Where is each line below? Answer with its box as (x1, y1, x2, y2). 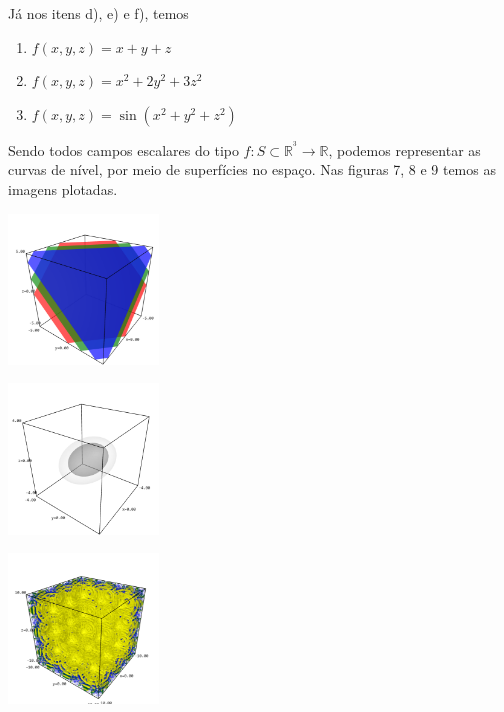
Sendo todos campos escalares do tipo (8, 139, 239, 160)
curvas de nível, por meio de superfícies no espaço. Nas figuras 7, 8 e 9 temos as (8, 159, 496, 180)
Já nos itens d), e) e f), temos (8, 3, 189, 23)
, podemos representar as (328, 139, 481, 160)
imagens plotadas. (8, 179, 118, 200)
